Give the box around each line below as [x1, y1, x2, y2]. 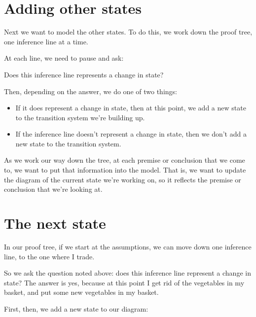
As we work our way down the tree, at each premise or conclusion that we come [4, 155, 245, 165]
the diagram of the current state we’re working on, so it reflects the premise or [4, 174, 241, 184]
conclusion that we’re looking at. [4, 184, 103, 194]
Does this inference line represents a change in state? [4, 69, 164, 79]
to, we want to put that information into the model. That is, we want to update [4, 165, 246, 175]
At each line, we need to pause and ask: [4, 53, 124, 63]
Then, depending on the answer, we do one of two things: [4, 86, 177, 96]
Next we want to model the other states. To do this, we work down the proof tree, [4, 27, 253, 37]
